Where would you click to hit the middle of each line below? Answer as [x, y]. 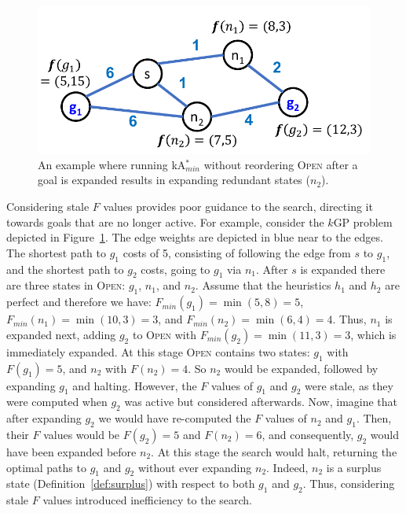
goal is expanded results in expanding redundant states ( [174, 180]
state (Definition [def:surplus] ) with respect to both [131, 483]
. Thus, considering [349, 483]
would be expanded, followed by [301, 368]
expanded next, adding [61, 334]
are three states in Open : [66, 285]
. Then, [374, 418]
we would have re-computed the [175, 418]
